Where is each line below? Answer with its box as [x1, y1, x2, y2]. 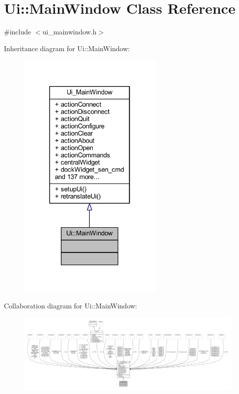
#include [4, 27, 31, 37]
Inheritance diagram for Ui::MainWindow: [4, 43, 130, 53]
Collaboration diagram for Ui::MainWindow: [4, 300, 137, 310]
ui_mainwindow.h [42, 27, 97, 37]
